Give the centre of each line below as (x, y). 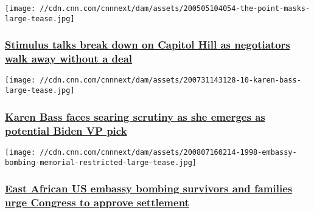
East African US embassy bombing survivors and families (149, 188)
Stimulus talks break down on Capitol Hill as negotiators (148, 45)
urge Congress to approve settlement (97, 202)
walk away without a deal (69, 59)
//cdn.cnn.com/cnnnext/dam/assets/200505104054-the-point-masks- (175, 8)
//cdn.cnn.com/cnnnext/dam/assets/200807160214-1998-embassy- (168, 152)
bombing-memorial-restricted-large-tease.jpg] (101, 162)
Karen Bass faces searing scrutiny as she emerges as (135, 116)
